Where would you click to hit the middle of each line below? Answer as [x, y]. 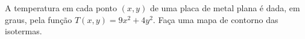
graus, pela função [39, 19]
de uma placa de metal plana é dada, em [225, 8]
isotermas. [24, 31]
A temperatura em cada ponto [61, 8]
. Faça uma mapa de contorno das [215, 19]
